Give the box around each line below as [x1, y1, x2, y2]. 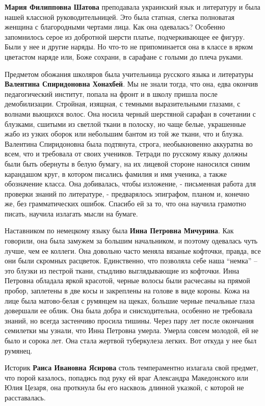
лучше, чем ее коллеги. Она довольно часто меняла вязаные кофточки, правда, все [5, 245, 261, 256]
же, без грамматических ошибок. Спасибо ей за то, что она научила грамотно [5, 198, 246, 209]
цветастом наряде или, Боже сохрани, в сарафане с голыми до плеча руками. [5, 51, 243, 62]
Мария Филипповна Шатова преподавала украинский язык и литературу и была [5, 2, 260, 12]
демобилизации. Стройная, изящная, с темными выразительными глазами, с [5, 98, 241, 109]
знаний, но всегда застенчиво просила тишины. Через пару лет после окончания [5, 315, 254, 326]
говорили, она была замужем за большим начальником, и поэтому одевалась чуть [5, 235, 258, 246]
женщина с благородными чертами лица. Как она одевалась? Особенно [5, 21, 225, 32]
